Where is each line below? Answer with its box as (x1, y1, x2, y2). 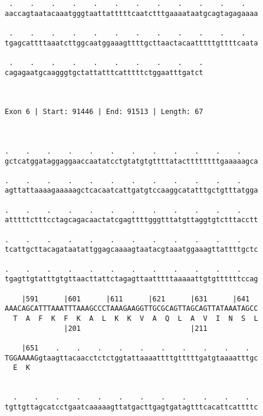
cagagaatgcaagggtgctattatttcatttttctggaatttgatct (5, 68, 203, 77)
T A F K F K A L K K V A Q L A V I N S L (13, 314, 258, 323)
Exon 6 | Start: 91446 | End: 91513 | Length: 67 (5, 108, 203, 116)
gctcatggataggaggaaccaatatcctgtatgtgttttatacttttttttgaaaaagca (5, 157, 258, 165)
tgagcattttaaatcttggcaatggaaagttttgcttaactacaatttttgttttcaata (5, 38, 258, 47)
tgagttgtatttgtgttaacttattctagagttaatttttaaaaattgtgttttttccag (5, 275, 258, 284)
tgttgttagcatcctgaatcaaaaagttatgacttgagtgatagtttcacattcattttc (5, 402, 258, 411)
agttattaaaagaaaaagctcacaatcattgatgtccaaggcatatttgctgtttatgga (5, 186, 258, 195)
